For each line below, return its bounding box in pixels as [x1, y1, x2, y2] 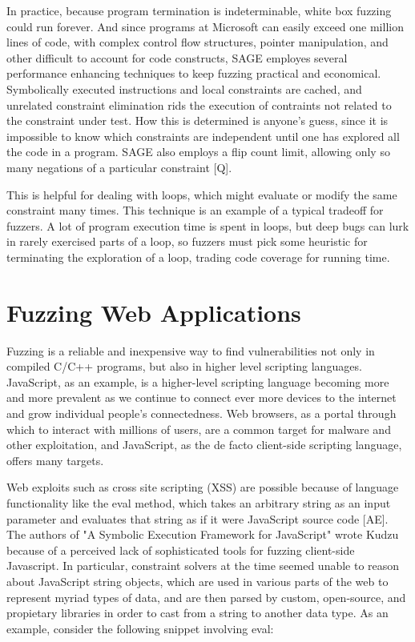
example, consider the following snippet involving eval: [6, 620, 274, 636]
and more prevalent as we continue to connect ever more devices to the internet [6, 389, 397, 406]
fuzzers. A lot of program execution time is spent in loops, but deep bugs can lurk [6, 217, 409, 234]
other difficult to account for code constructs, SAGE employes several [6, 49, 348, 66]
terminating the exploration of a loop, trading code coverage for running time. [6, 248, 390, 265]
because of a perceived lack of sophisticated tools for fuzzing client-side [6, 541, 355, 558]
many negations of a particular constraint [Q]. [6, 158, 232, 175]
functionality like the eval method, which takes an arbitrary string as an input [6, 494, 391, 511]
